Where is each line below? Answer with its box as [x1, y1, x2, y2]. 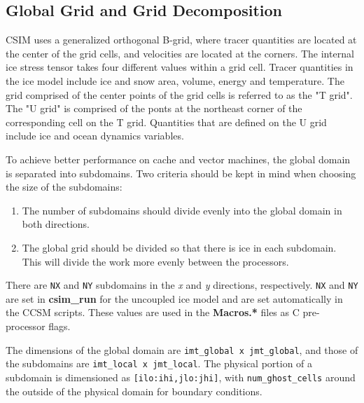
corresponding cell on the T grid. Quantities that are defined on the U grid [6, 114, 327, 129]
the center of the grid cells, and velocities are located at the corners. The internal [6, 46, 354, 60]
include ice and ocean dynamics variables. [6, 128, 184, 143]
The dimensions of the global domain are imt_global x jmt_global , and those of [6, 342, 358, 357]
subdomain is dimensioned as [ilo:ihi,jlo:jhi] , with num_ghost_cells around [6, 369, 356, 384]
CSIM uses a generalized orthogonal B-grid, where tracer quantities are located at [6, 32, 357, 47]
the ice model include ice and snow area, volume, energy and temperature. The [6, 73, 344, 88]
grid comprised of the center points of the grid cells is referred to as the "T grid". [6, 87, 353, 102]
